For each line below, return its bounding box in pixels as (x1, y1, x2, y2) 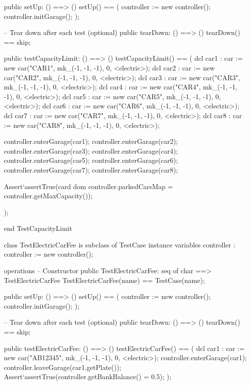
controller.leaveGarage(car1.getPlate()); (4, 362, 121, 372)
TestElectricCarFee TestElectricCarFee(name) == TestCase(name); (4, 275, 205, 285)
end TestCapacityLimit (4, 223, 72, 233)
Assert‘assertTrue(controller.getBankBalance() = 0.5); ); (4, 371, 171, 382)
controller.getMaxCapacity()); (4, 191, 93, 201)
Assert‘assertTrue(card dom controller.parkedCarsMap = (4, 181, 173, 191)
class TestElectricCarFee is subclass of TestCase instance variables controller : (4, 239, 235, 249)
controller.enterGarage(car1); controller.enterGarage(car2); (4, 136, 178, 146)
